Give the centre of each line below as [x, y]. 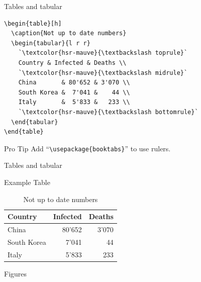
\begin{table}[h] [33, 23]
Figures [16, 273]
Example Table [27, 182]
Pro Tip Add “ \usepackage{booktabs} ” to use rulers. [87, 148]
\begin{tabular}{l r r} [51, 43]
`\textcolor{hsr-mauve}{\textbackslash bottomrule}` [108, 112]
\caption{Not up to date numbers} [69, 33]
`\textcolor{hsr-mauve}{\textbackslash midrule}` [103, 73]
